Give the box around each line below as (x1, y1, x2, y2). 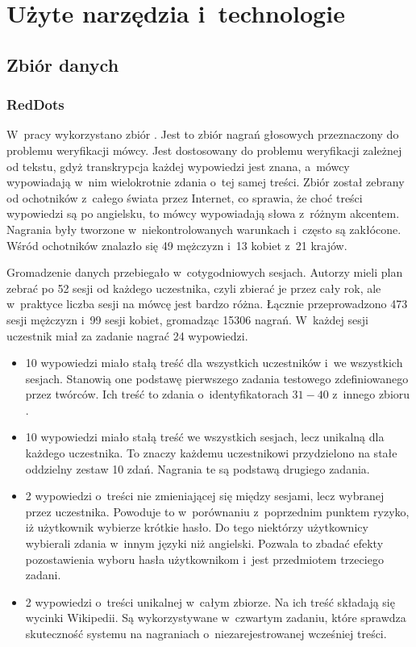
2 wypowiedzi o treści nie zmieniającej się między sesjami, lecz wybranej (25, 487, 385, 504)
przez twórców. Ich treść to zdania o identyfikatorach (25, 386, 289, 403)
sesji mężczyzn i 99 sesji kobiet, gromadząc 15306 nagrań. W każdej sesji (6, 311, 368, 328)
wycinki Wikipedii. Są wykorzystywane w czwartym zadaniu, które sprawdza (25, 609, 406, 626)
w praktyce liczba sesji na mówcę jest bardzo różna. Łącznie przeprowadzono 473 (6, 295, 408, 312)
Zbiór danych (6, 52, 119, 77)
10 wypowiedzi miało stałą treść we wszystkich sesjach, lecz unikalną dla (25, 428, 385, 445)
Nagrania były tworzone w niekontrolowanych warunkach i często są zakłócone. (6, 220, 401, 237)
